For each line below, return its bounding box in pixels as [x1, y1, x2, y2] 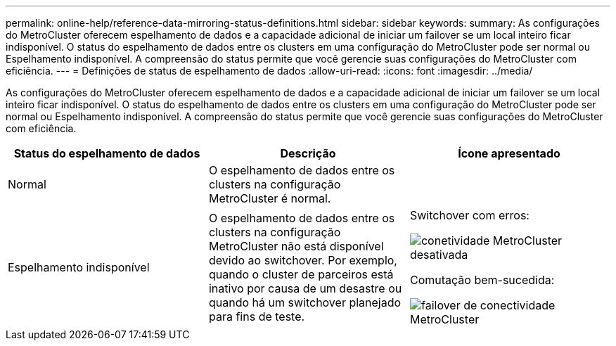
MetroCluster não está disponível [208, 239, 384, 253]
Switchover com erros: [409, 208, 530, 222]
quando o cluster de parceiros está [208, 267, 394, 281]
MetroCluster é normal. [208, 191, 331, 205]
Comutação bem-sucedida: [409, 273, 555, 287]
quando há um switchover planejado [208, 295, 402, 309]
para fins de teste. [208, 309, 305, 323]
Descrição [280, 146, 336, 160]
